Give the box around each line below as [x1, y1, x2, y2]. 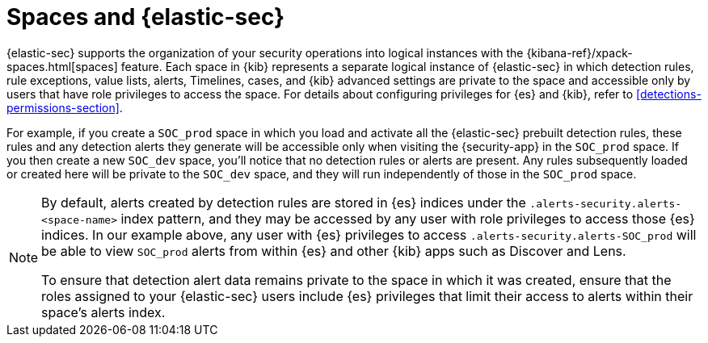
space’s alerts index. [41, 303, 166, 320]
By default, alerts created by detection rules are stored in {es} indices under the [41, 194, 526, 211]
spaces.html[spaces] [6, 59, 118, 73]
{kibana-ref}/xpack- [526, 45, 633, 60]
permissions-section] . [6, 100, 123, 115]
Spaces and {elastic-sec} [6, 3, 285, 31]
